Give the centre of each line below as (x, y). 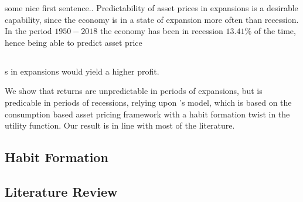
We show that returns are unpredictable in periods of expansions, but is (134, 91)
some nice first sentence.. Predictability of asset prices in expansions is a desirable (151, 8)
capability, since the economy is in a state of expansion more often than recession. (152, 19)
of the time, (275, 31)
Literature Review (61, 191)
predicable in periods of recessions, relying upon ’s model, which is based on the (148, 102)
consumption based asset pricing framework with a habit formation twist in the (147, 114)
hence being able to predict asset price (74, 42)
